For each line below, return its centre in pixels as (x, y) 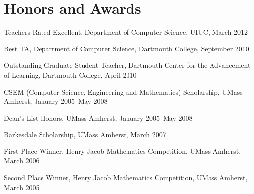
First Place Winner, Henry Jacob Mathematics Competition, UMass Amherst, (123, 151)
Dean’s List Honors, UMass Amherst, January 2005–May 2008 (98, 118)
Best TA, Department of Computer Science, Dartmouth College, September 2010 (127, 48)
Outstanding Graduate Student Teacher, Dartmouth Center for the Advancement (127, 65)
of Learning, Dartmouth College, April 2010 (70, 74)
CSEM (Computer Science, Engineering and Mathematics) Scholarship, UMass (123, 91)
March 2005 (22, 187)
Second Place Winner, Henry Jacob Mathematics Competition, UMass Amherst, (126, 177)
